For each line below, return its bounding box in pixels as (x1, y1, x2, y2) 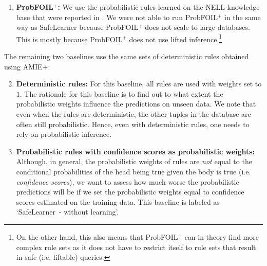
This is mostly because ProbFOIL (16, 33, 123, 44)
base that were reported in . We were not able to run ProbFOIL (16, 11, 218, 22)
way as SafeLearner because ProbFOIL (16, 22, 139, 32)
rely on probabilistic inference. (16, 129, 112, 139)
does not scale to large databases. (145, 22, 250, 32)
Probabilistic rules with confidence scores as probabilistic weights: (16, 146, 255, 156)
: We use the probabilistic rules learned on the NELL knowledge (58, 2, 260, 12)
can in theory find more (184, 231, 259, 242)
